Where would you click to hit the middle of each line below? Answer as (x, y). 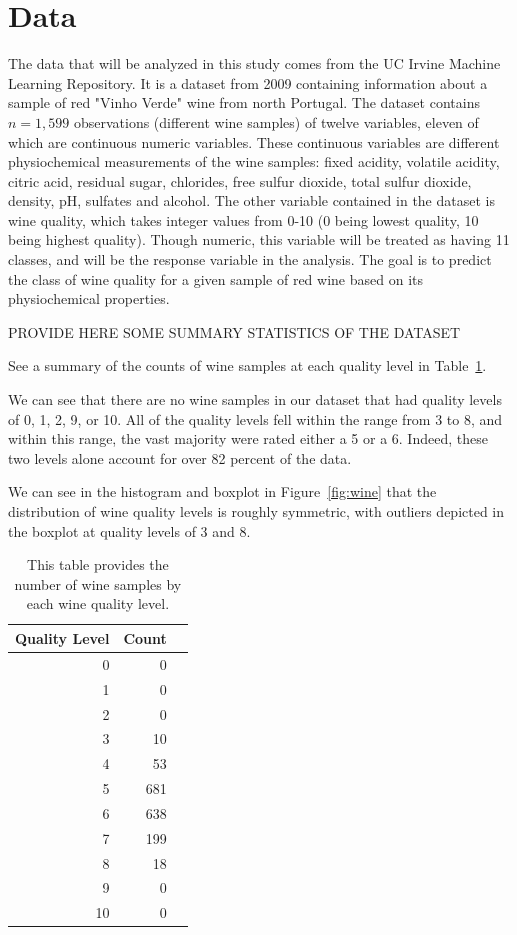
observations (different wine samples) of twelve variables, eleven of (276, 121)
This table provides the (98, 564)
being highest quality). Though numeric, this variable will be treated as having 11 (259, 239)
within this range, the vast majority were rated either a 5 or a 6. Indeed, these (248, 438)
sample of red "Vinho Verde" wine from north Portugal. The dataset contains (244, 102)
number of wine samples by (98, 583)
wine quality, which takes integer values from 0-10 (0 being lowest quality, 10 (243, 219)
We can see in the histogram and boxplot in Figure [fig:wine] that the (222, 491)
